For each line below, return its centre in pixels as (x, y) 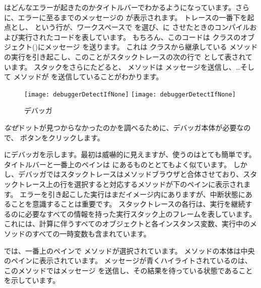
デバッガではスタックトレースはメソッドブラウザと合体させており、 (130, 174)
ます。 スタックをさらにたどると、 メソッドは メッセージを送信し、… (126, 66)
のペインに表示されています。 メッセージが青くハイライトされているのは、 (128, 260)
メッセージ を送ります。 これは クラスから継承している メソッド (151, 47)
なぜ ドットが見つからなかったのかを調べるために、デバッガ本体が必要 (120, 127)
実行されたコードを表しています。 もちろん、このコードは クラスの (129, 37)
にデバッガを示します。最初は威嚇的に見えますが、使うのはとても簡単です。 (130, 154)
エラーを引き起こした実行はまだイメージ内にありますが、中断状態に (133, 194)
